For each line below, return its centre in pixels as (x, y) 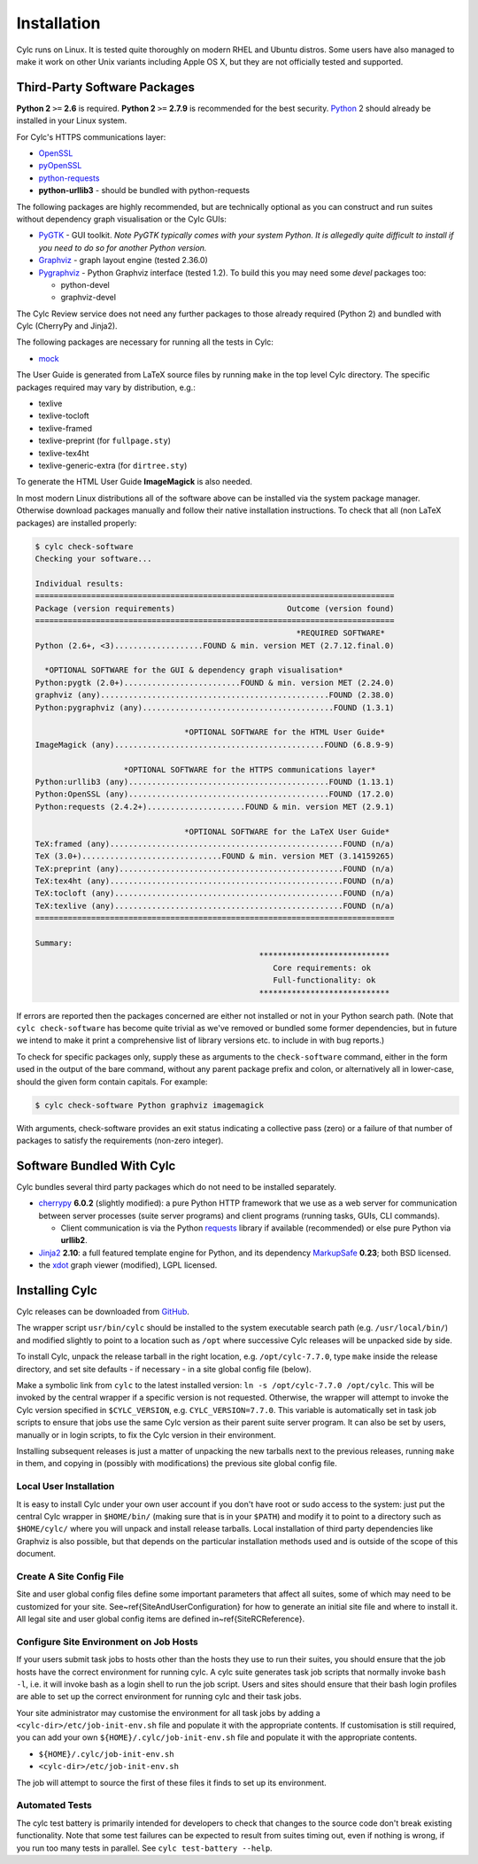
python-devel (85, 284)
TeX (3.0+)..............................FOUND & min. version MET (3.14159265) (215, 856)
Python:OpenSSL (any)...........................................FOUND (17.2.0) (215, 794)
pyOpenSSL (60, 166)
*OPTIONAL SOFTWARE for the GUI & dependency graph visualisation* (194, 670)
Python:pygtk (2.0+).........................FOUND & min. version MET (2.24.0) (215, 683)
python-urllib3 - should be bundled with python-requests (144, 190)
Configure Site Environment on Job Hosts (108, 1642)
